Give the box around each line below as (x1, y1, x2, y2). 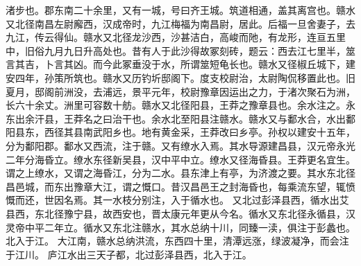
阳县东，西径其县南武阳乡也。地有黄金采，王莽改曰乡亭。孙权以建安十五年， (6, 125, 355, 139)
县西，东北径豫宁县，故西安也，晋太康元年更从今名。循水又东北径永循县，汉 (6, 206, 355, 220)
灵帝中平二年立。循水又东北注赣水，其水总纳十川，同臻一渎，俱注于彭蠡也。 (6, 220, 355, 234)
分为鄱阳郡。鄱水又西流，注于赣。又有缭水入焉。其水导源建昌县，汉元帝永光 (6, 138, 355, 152)
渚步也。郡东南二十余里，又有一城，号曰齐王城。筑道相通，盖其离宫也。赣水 (6, 3, 355, 17)
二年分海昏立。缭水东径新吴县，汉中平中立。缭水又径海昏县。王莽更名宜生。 (6, 152, 355, 166)
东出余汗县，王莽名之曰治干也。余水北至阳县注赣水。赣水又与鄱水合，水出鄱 (6, 111, 355, 125)
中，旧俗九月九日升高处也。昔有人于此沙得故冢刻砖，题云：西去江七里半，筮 (6, 43, 355, 57)
